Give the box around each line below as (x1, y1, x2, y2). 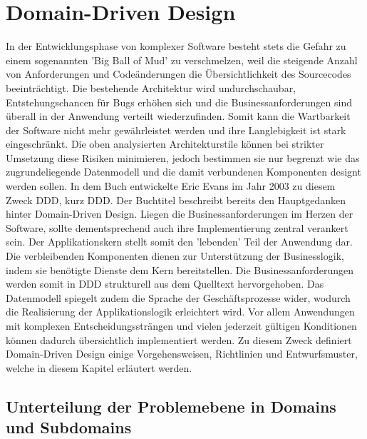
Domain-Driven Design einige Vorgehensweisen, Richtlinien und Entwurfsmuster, (6, 346, 358, 361)
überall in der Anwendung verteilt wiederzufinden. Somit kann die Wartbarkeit (6, 109, 351, 123)
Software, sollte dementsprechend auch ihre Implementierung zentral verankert (6, 220, 348, 235)
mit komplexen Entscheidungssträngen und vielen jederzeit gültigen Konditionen (6, 318, 357, 333)
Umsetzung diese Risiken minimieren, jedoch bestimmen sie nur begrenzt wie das (6, 150, 360, 165)
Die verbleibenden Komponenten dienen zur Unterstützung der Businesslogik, (6, 248, 344, 263)
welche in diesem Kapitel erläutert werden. (6, 360, 192, 375)
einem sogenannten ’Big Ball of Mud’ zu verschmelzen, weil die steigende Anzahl (6, 52, 358, 67)
